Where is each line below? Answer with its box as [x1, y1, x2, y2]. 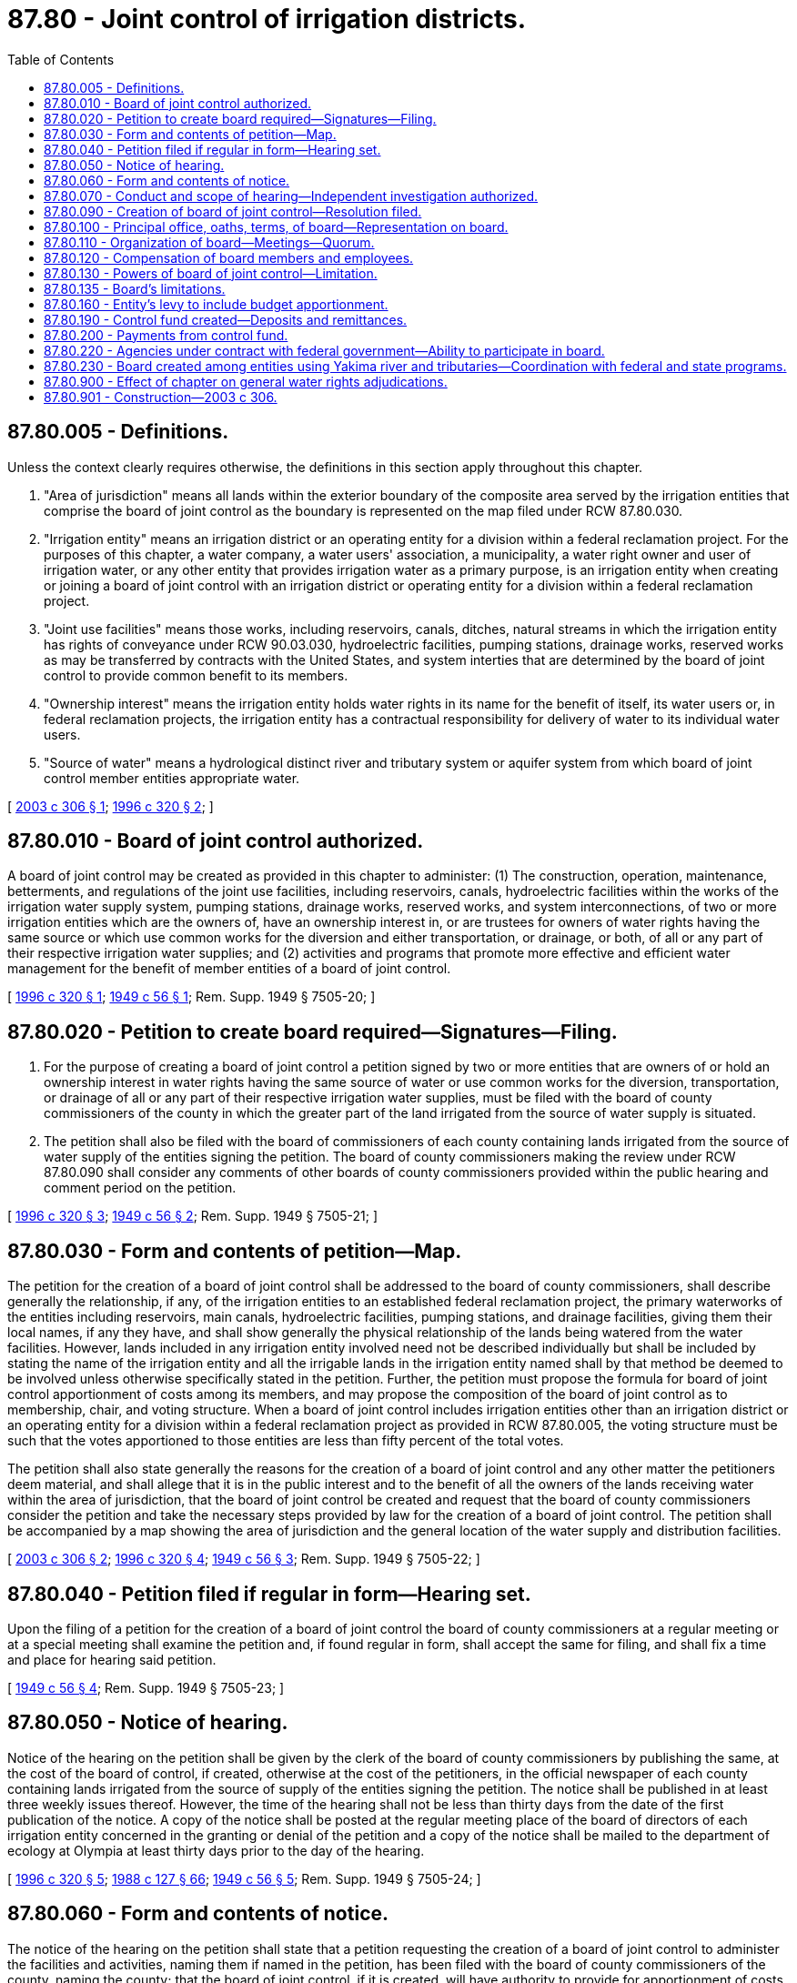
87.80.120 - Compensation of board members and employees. [44, 249, 414, 266]
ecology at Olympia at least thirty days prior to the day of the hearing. [7, 1842, 425, 1858]
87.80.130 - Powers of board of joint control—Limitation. [44, 265, 378, 281]
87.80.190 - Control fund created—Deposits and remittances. [44, 311, 408, 327]
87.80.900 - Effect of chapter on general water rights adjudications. [44, 373, 448, 389]
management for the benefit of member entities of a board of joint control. [7, 961, 451, 977]
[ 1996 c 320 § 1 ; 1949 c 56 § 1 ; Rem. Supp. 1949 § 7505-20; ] [7, 989, 376, 1005]
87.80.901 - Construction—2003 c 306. [44, 388, 277, 405]
